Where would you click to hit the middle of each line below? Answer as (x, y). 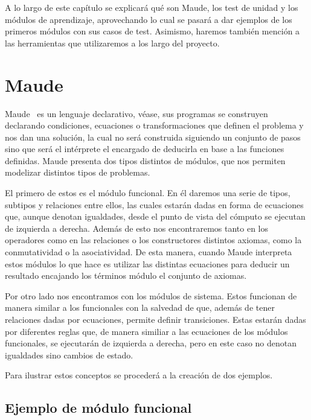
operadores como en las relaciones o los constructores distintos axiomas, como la (153, 240)
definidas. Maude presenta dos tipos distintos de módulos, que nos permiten (145, 160)
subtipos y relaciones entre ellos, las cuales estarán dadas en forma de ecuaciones (154, 204)
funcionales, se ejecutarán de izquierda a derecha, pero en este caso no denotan (151, 343)
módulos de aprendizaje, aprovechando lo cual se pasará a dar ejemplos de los (149, 19)
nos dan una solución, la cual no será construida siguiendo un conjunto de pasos (153, 137)
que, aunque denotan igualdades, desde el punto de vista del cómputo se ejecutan (155, 216)
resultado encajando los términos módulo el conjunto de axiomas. (126, 275)
